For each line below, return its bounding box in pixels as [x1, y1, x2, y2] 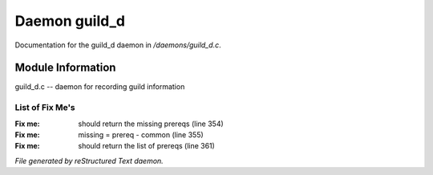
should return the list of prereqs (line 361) [78, 141, 216, 151]
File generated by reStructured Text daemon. [14, 156, 164, 165]
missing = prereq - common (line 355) [78, 129, 204, 140]
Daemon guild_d [14, 12, 126, 30]
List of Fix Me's [14, 102, 75, 113]
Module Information [14, 61, 116, 75]
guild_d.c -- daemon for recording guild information [14, 82, 185, 92]
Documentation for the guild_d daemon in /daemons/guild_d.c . [14, 40, 221, 50]
